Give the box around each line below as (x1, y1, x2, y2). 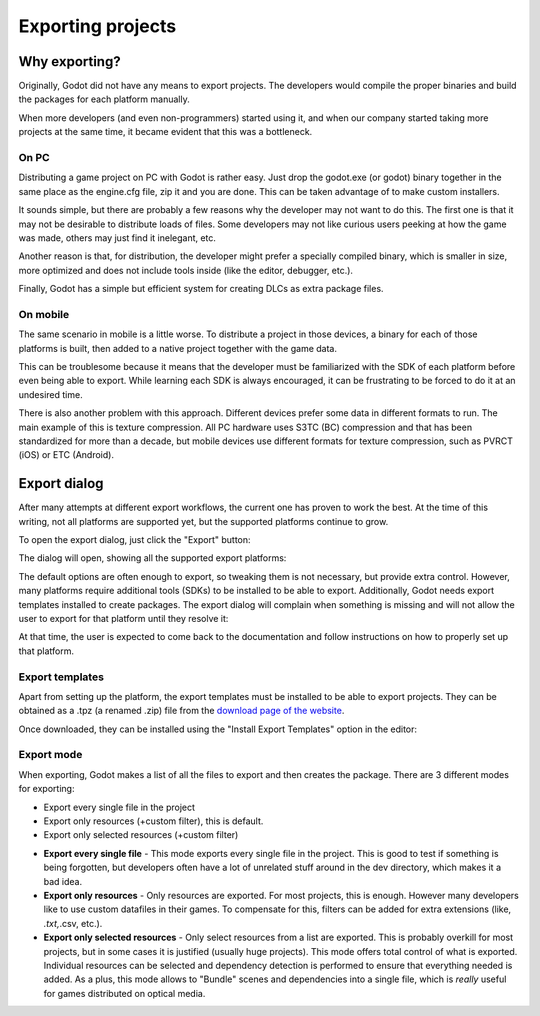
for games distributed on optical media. (43, 987, 206, 999)
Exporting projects (18, 15, 177, 37)
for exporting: (18, 783, 75, 795)
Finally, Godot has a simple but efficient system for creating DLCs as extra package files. (18, 283, 384, 295)
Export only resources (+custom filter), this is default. (43, 815, 264, 827)
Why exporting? (18, 53, 121, 70)
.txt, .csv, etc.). (43, 917, 103, 929)
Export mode (18, 748, 83, 762)
